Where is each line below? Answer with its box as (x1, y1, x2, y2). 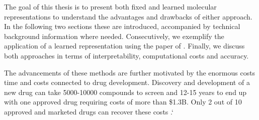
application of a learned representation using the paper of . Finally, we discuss (4, 40, 245, 51)
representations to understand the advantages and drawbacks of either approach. (4, 11, 252, 21)
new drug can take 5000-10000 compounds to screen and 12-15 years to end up (4, 86, 247, 97)
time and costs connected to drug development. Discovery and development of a (4, 77, 250, 87)
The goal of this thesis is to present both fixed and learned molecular (4, 1, 217, 11)
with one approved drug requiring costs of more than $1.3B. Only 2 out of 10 (4, 96, 242, 107)
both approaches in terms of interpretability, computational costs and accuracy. (4, 50, 249, 60)
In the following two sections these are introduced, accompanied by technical (4, 21, 240, 31)
